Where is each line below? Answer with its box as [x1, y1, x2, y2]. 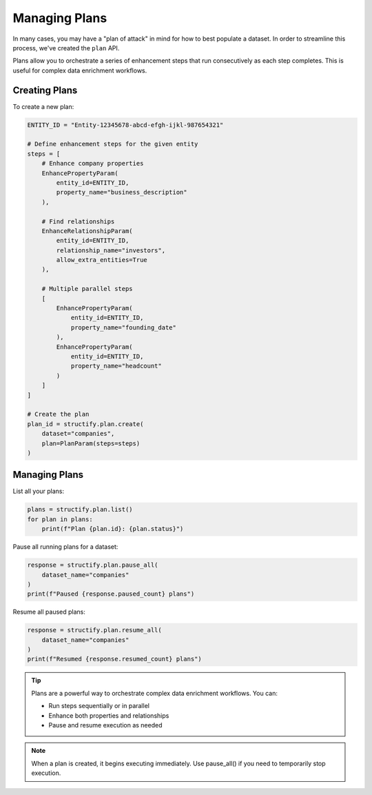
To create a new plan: [12, 102, 74, 110]
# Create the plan [27, 410, 90, 419]
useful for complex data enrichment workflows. [12, 66, 147, 74]
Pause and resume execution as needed [48, 721, 163, 729]
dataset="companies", [41, 430, 115, 438]
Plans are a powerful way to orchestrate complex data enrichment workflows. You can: [31, 689, 278, 697]
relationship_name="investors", [56, 246, 165, 254]
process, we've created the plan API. [12, 43, 120, 52]
